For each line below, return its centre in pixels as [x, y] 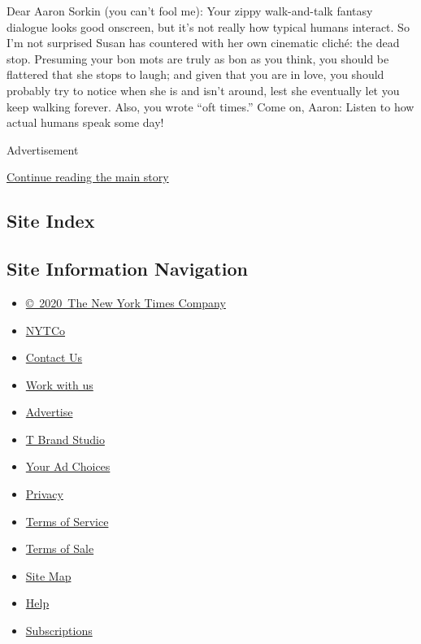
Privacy [44, 494]
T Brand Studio [65, 439]
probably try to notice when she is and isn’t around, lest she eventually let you [203, 90]
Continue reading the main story [88, 177]
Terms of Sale [60, 548]
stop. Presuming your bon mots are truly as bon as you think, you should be [198, 58]
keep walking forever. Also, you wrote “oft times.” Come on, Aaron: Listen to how [210, 106]
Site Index [51, 221]
